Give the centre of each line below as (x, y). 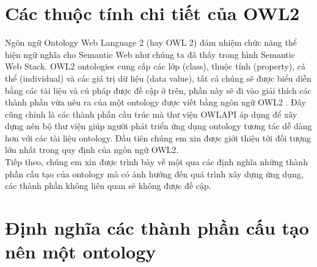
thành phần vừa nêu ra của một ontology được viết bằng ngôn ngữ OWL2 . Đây (155, 102)
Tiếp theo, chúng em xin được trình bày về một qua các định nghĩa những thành (156, 162)
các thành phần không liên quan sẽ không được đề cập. (108, 186)
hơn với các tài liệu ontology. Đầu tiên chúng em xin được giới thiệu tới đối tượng (158, 137)
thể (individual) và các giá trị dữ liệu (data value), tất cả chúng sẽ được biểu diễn (158, 78)
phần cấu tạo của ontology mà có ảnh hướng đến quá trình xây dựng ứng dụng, (154, 173)
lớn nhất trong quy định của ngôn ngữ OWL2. (92, 150)
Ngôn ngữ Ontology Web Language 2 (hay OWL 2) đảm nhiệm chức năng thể (151, 42)
